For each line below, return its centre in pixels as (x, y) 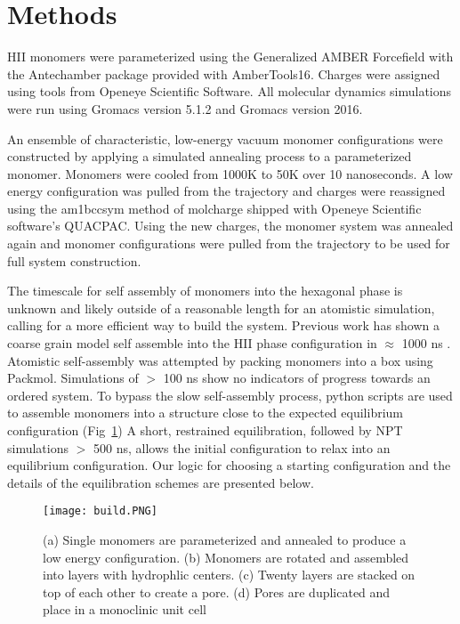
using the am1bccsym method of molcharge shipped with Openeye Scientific (214, 208)
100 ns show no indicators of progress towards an (297, 378)
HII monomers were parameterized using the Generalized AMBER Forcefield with (230, 57)
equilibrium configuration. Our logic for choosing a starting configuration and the (229, 465)
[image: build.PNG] (100, 511)
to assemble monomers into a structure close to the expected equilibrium (205, 413)
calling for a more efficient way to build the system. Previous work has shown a (224, 325)
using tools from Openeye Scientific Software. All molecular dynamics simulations (230, 91)
